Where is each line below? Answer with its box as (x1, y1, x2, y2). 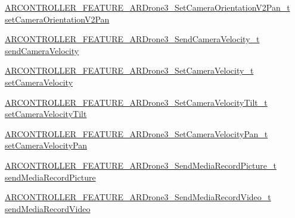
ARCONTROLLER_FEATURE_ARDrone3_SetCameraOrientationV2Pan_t (5, 1, 290, 13)
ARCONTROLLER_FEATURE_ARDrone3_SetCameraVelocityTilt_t (5, 96, 268, 108)
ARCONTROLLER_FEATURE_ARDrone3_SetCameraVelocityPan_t (5, 127, 268, 140)
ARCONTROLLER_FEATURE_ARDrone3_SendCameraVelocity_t (5, 33, 260, 45)
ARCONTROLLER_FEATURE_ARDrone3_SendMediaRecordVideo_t (5, 191, 271, 203)
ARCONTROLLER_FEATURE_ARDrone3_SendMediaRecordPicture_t (5, 159, 277, 171)
